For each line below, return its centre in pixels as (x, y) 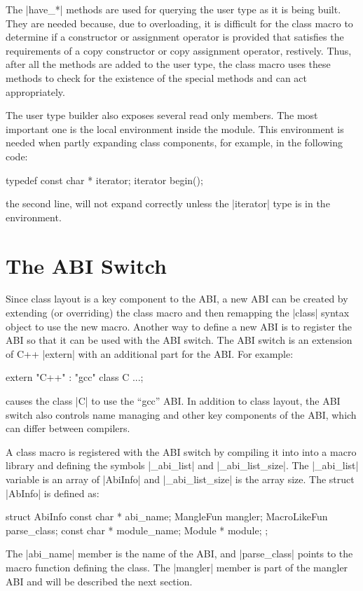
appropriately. (35, 91)
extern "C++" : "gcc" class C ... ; (75, 377)
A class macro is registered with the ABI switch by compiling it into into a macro (181, 451)
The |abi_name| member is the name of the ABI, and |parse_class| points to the (179, 554)
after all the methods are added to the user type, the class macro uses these (168, 64)
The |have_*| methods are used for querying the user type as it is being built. (173, 9)
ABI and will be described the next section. (99, 581)
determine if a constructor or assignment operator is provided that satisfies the (175, 37)
